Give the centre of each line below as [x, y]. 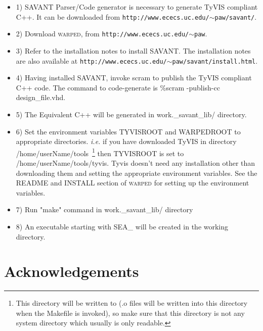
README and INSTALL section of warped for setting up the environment [133, 183]
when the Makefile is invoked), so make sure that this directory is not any [130, 313]
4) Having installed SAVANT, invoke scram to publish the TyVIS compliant [134, 78]
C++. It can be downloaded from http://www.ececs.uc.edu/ [113, 16]
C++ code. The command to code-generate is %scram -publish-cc [118, 87]
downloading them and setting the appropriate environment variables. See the [137, 173]
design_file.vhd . [41, 97]
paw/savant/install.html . [215, 60]
